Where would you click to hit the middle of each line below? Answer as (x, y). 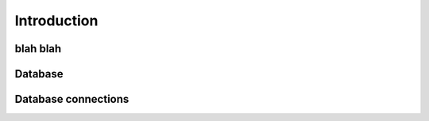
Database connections (72, 99)
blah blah (38, 49)
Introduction (56, 21)
